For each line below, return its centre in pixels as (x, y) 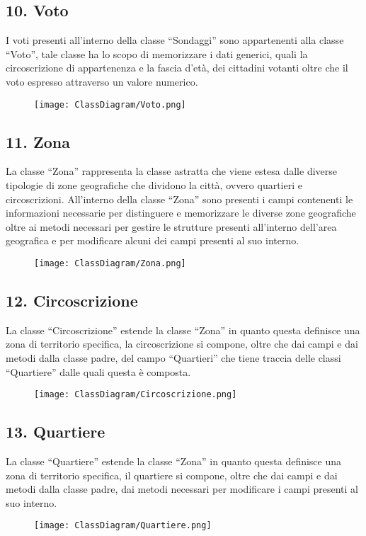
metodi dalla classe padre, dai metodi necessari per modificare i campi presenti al (182, 489)
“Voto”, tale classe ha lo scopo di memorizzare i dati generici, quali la (157, 53)
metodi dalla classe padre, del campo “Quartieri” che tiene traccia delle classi (173, 358)
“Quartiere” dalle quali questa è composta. (98, 371)
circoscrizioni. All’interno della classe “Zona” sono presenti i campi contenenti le (179, 199)
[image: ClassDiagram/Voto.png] (110, 104)
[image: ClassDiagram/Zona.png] (110, 263)
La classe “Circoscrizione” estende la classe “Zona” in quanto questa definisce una (183, 330)
